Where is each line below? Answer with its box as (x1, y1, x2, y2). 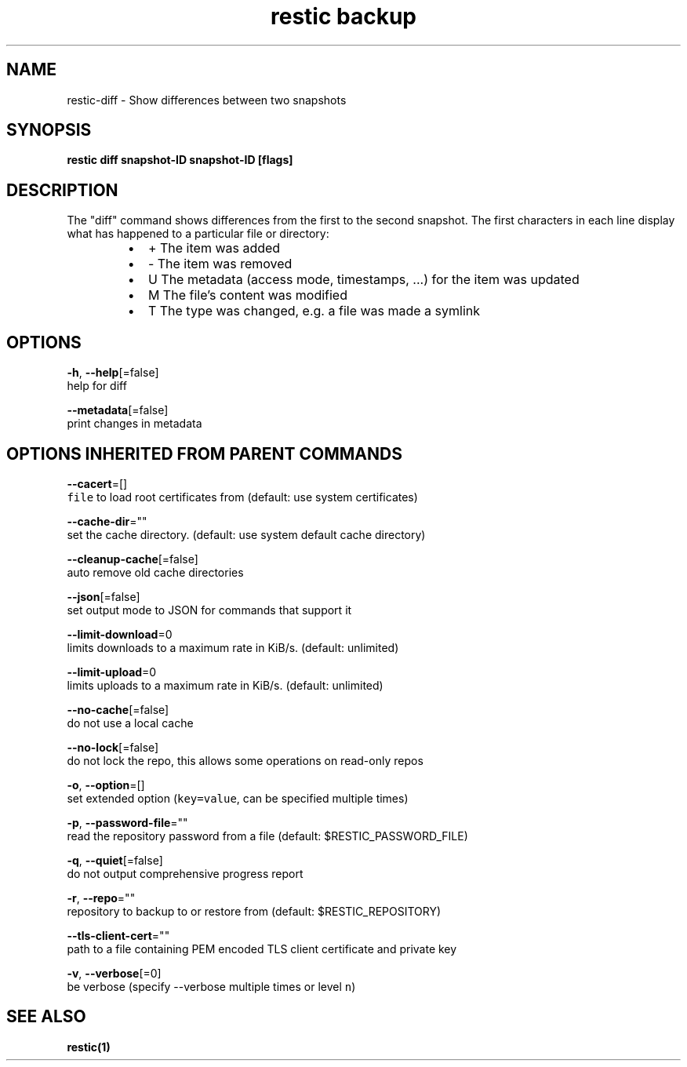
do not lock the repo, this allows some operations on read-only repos (67, 753, 423, 767)
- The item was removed (147, 256, 293, 272)
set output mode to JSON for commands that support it (67, 603, 352, 617)
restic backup (270, 3, 416, 30)
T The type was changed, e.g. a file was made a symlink (147, 303, 481, 319)
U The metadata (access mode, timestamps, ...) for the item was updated (147, 271, 580, 288)
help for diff (67, 379, 127, 393)
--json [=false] (67, 589, 140, 603)
